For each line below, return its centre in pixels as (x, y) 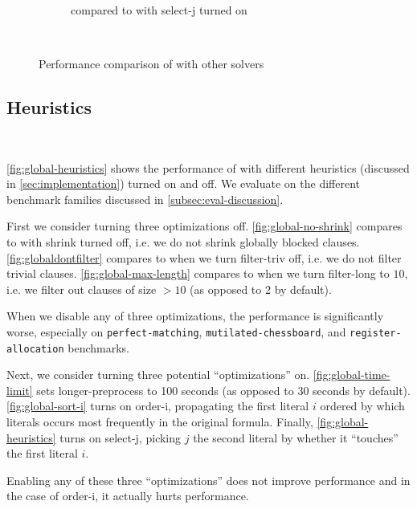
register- (376, 333)
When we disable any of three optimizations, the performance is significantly (195, 316)
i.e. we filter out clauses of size (82, 289)
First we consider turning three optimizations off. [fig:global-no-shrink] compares (204, 226)
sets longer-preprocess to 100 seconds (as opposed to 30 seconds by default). (223, 390)
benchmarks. (98, 347)
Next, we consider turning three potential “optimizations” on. (158, 375)
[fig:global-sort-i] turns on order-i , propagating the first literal (158, 406)
